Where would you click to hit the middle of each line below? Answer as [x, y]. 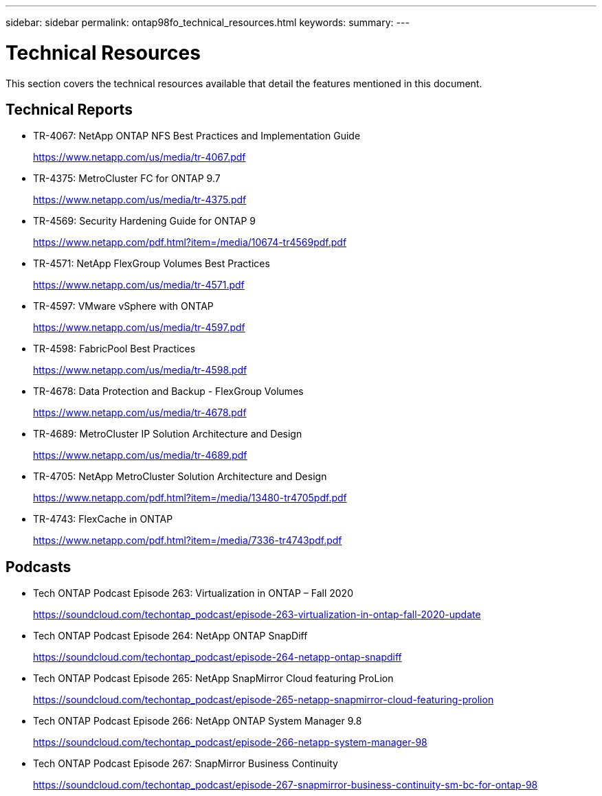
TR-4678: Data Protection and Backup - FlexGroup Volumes [168, 391]
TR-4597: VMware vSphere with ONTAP [123, 306]
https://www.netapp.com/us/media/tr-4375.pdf [140, 200]
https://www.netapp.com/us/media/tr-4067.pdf [140, 157]
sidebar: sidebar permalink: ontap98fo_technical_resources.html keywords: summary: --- [208, 22]
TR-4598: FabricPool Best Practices [114, 349]
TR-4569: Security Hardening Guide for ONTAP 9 [145, 221]
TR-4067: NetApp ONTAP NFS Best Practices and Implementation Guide [197, 136]
